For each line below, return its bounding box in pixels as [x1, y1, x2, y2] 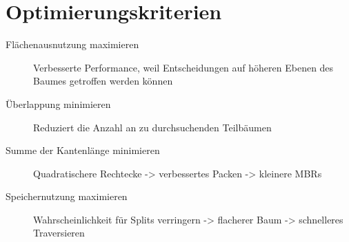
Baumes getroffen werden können [33, 74, 173, 88]
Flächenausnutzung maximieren [6, 37, 139, 52]
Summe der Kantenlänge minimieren [6, 143, 160, 157]
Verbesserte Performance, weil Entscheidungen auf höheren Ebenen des [33, 60, 334, 74]
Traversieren [33, 225, 85, 240]
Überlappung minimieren [6, 96, 111, 111]
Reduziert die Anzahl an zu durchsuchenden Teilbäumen [33, 120, 272, 134]
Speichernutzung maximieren [6, 189, 128, 203]
